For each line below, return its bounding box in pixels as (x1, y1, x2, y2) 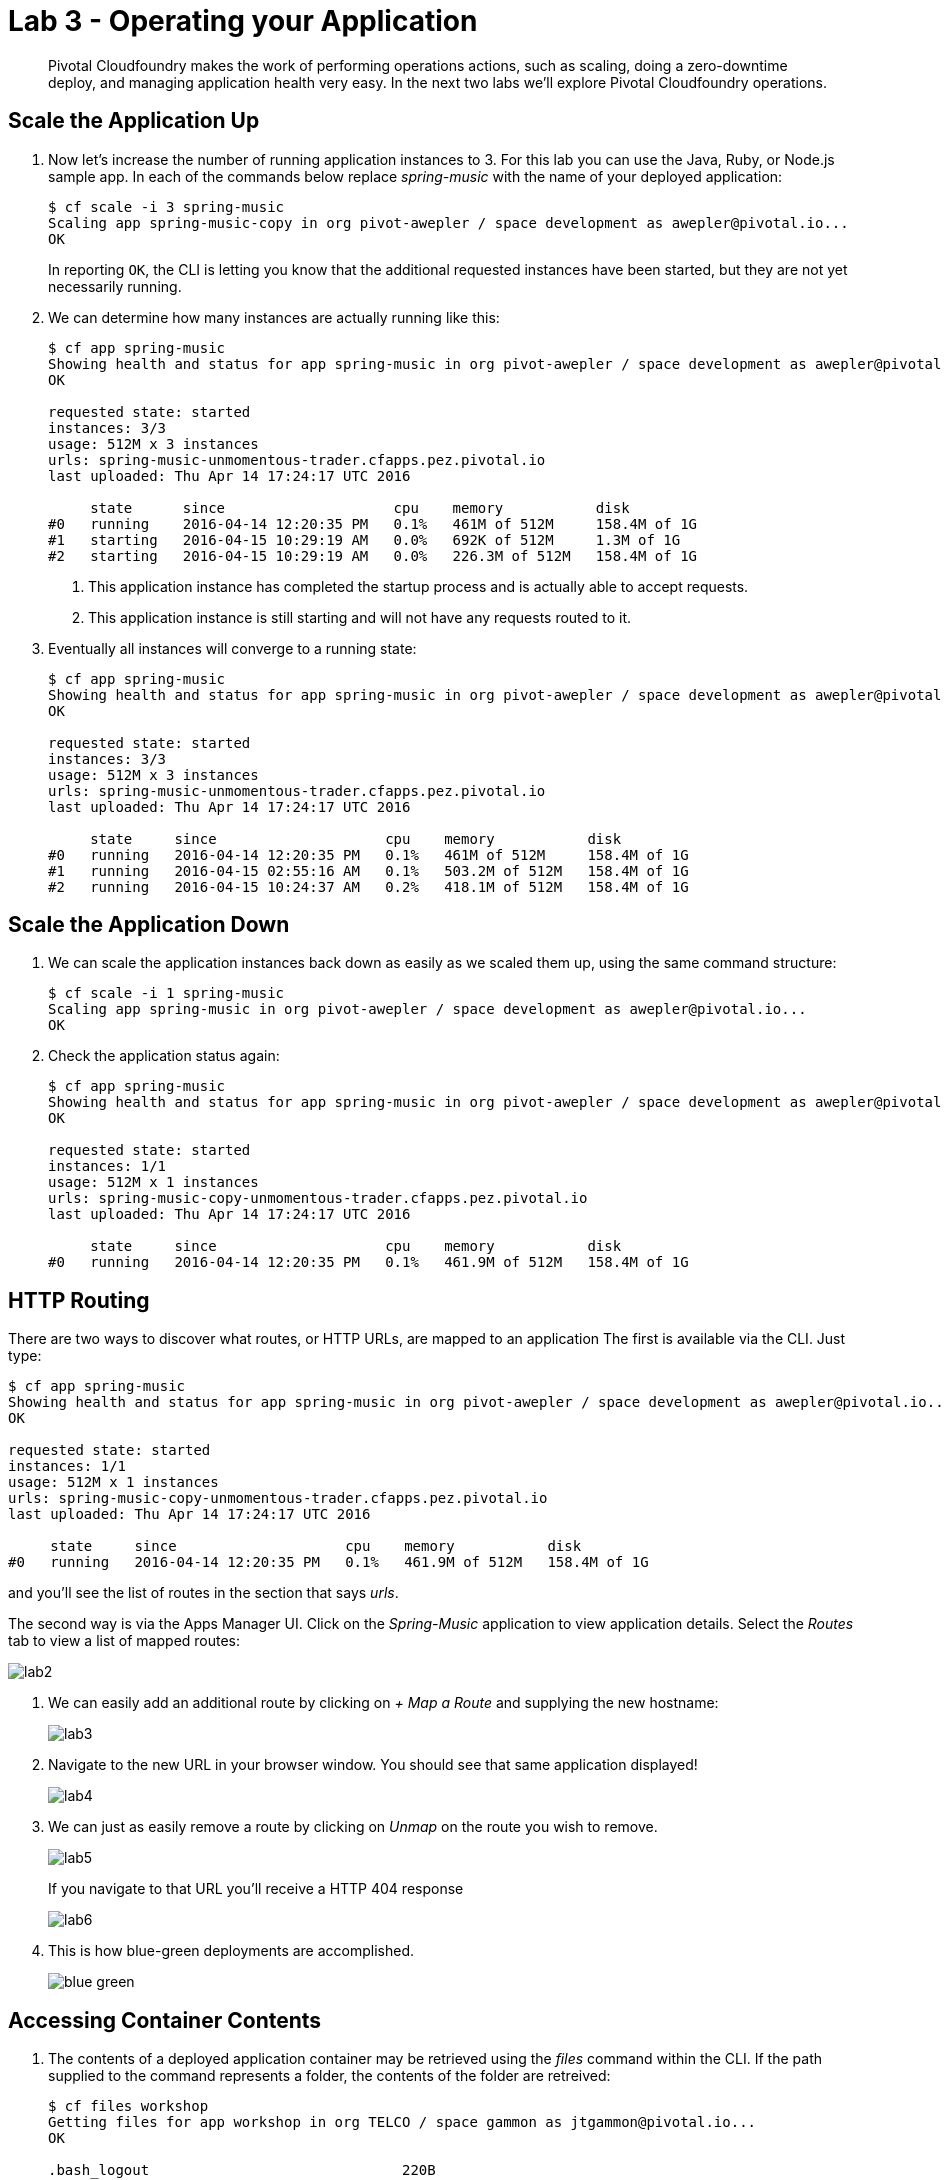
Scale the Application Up (8, 108, 260, 134)
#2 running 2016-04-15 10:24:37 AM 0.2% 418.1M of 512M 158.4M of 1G (48, 878, 689, 895)
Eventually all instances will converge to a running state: (48, 639, 417, 657)
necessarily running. (48, 277, 182, 295)
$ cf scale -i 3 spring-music (48, 198, 285, 215)
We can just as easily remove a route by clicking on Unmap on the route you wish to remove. (48, 1818, 658, 1836)
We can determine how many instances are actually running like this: (48, 308, 500, 326)
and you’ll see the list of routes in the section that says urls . (8, 1584, 399, 1602)
